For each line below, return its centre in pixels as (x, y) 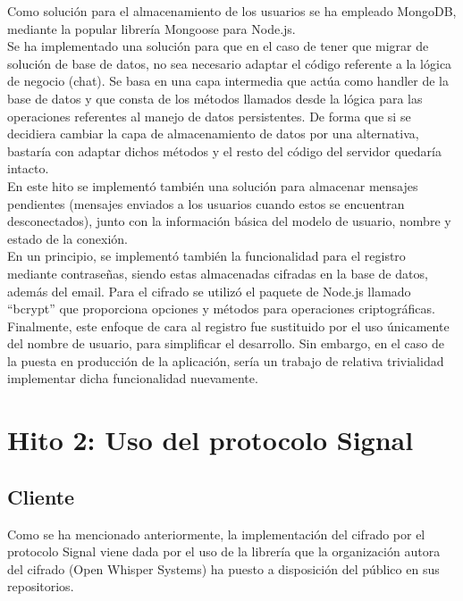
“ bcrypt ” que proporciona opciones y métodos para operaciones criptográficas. (221, 309)
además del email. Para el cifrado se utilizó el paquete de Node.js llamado (209, 291)
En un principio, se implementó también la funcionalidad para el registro (206, 256)
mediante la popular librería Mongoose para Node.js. (152, 28)
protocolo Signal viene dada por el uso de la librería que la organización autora (224, 551)
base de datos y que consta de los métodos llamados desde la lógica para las (215, 98)
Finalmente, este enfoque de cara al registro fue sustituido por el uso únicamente (228, 326)
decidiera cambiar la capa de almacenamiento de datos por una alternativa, (213, 134)
